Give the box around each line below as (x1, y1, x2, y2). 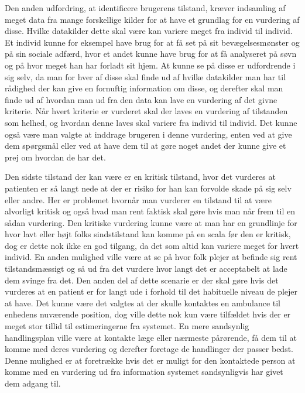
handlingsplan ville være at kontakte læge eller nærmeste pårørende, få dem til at (5, 331, 297, 343)
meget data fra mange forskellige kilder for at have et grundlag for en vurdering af (5, 13, 300, 25)
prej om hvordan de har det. (5, 151, 106, 163)
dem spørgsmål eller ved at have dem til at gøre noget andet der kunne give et (5, 139, 286, 152)
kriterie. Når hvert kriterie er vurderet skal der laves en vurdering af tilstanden (5, 105, 288, 117)
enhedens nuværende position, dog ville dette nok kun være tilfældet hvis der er (5, 308, 291, 320)
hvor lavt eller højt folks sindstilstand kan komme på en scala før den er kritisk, (5, 228, 291, 240)
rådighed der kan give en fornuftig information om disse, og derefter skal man (5, 82, 283, 94)
